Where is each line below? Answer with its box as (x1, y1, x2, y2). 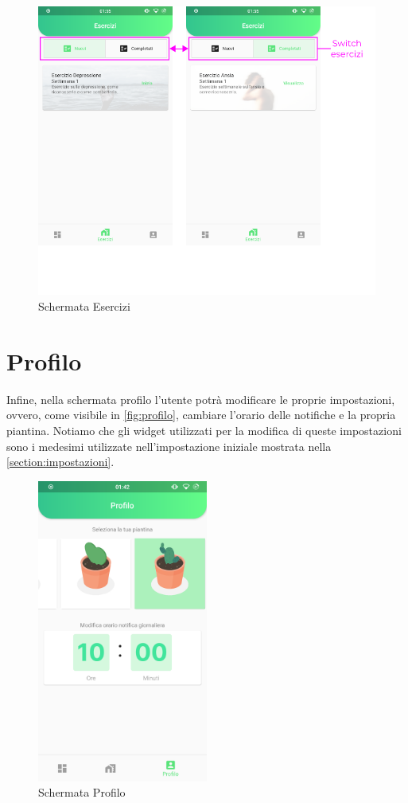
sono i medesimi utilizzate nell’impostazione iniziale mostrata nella (6, 437, 332, 454)
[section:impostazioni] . (6, 453, 115, 470)
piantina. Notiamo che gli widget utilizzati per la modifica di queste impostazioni (6, 421, 402, 438)
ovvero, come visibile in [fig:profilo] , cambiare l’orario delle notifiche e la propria (6, 406, 396, 423)
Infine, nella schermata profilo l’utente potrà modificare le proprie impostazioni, (6, 390, 395, 407)
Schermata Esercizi (38, 298, 130, 314)
